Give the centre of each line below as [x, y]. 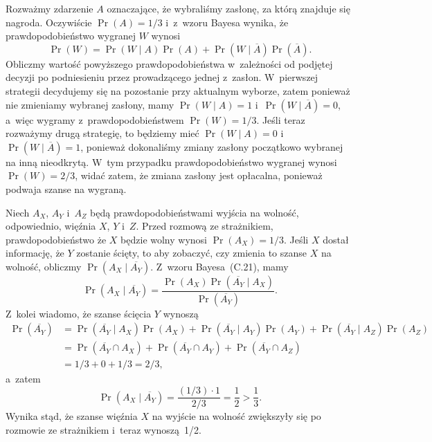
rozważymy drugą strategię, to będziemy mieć [102, 133]
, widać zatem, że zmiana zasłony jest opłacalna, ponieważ [199, 175]
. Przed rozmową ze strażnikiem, [205, 226]
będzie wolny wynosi [164, 239]
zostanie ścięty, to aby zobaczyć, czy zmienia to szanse [192, 253]
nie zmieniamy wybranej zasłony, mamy [90, 104]
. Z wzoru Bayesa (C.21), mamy [219, 266]
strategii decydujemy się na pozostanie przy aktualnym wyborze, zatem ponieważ [178, 90]
